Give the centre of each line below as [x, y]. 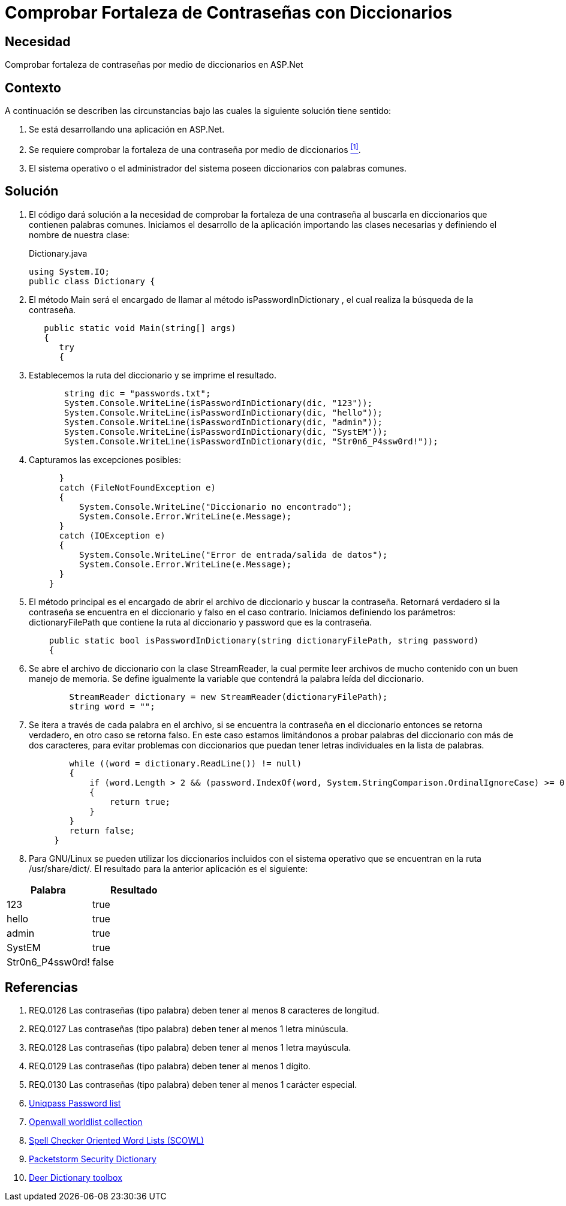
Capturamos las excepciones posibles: [105, 459]
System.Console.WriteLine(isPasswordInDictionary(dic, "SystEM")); [226, 431]
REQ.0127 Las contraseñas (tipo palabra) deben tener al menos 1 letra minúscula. [189, 1029]
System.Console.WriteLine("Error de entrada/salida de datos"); [234, 554]
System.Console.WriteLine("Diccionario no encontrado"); [216, 506]
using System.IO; [69, 271]
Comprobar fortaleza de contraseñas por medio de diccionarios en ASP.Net [154, 65]
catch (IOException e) [112, 535]
